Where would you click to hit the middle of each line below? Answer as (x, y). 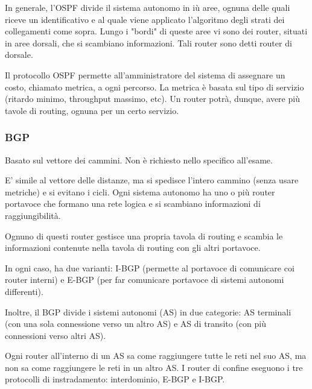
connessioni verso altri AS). (56, 335)
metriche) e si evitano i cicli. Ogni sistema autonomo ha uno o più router (140, 191)
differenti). (24, 291)
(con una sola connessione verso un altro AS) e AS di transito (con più (135, 324)
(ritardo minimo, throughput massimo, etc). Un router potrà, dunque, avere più (152, 99)
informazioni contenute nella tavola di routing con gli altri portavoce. (133, 248)
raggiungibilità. (33, 215)
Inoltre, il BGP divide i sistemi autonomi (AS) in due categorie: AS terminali (148, 312)
